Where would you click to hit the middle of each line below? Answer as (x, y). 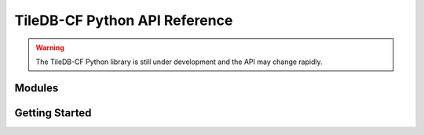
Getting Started (53, 113)
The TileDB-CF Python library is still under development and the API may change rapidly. (179, 62)
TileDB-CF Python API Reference (124, 20)
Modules (37, 88)
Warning (50, 48)
